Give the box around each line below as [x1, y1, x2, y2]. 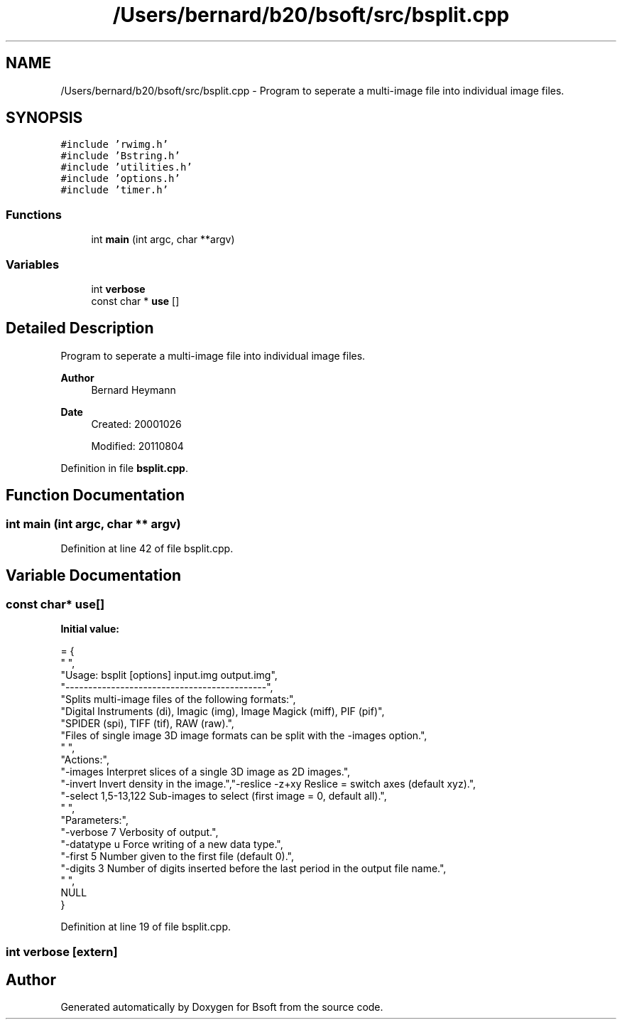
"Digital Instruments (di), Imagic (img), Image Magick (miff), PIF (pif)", [60, 705, 385, 718]
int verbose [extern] [6, 944, 118, 959]
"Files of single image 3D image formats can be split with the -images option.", [60, 729, 427, 742]
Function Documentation [6, 486, 185, 505]
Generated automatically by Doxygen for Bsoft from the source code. [60, 1001, 383, 1014]
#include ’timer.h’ [60, 184, 169, 196]
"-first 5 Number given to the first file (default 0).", [60, 850, 294, 863]
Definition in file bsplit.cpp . [60, 461, 188, 474]
